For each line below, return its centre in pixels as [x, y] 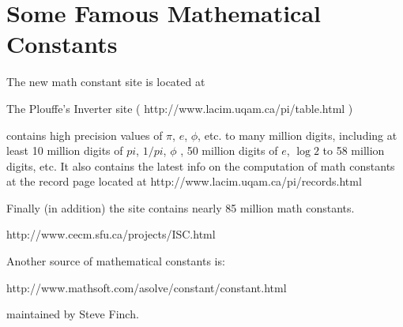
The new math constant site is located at [106, 82]
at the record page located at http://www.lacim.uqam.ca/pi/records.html [184, 181]
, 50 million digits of [229, 150]
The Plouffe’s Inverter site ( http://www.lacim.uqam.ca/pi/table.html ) [180, 108]
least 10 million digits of [65, 150]
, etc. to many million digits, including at [298, 135]
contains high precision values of [85, 135]
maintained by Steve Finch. [73, 314]
